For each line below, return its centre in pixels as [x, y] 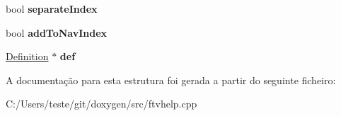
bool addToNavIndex [57, 32]
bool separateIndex [52, 8]
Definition [27, 56]
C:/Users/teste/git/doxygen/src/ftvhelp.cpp [102, 104]
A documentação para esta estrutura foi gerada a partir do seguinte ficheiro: [171, 80]
